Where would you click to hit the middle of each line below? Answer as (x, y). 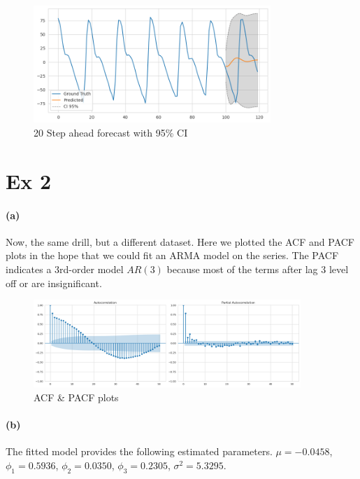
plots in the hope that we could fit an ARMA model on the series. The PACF (172, 255)
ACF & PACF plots (76, 397)
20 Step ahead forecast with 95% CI (111, 133)
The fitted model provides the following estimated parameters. (139, 451)
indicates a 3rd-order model (65, 269)
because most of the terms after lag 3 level (258, 269)
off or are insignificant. (54, 283)
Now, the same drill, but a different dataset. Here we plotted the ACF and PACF (180, 241)
